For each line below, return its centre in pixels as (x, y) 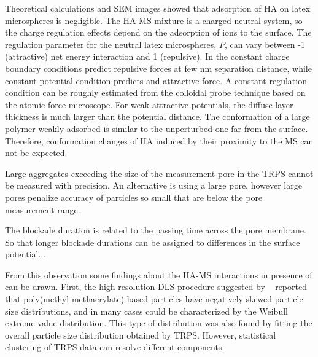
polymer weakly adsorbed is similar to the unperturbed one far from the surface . (157, 128)
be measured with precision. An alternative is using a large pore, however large (153, 185)
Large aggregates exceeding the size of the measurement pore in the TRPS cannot (159, 173)
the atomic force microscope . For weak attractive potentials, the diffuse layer (149, 104)
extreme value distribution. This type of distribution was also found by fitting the (159, 323)
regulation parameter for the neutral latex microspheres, (111, 44)
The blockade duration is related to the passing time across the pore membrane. (156, 230)
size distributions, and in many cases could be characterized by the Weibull (146, 311)
